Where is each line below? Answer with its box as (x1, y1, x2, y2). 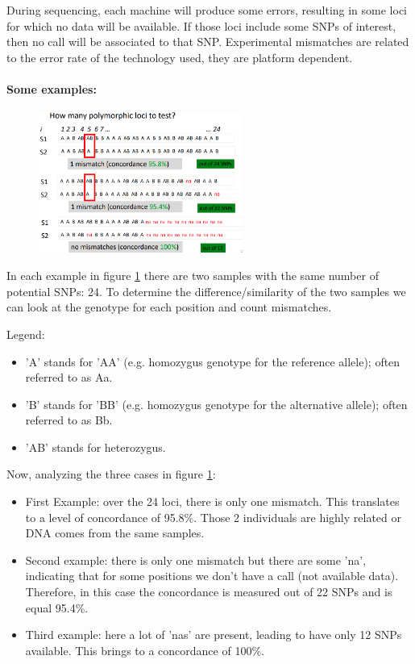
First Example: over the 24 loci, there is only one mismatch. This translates (25, 493, 400, 510)
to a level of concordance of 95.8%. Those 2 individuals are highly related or (25, 508, 401, 525)
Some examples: (6, 80, 97, 97)
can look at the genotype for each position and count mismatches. (6, 299, 332, 315)
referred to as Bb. (25, 411, 113, 428)
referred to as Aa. (25, 369, 113, 386)
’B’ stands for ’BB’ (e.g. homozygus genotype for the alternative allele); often (25, 395, 408, 412)
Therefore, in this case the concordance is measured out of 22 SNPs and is (25, 583, 392, 600)
